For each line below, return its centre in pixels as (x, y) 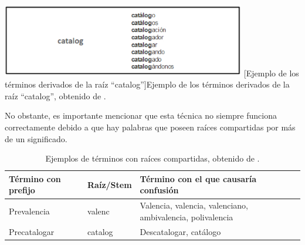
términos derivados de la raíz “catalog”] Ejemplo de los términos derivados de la (147, 84)
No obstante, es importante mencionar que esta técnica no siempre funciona (141, 115)
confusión (159, 190)
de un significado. (36, 138)
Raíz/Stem (110, 184)
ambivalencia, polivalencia (187, 217)
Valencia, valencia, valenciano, (194, 205)
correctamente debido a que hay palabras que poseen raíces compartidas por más (150, 127)
